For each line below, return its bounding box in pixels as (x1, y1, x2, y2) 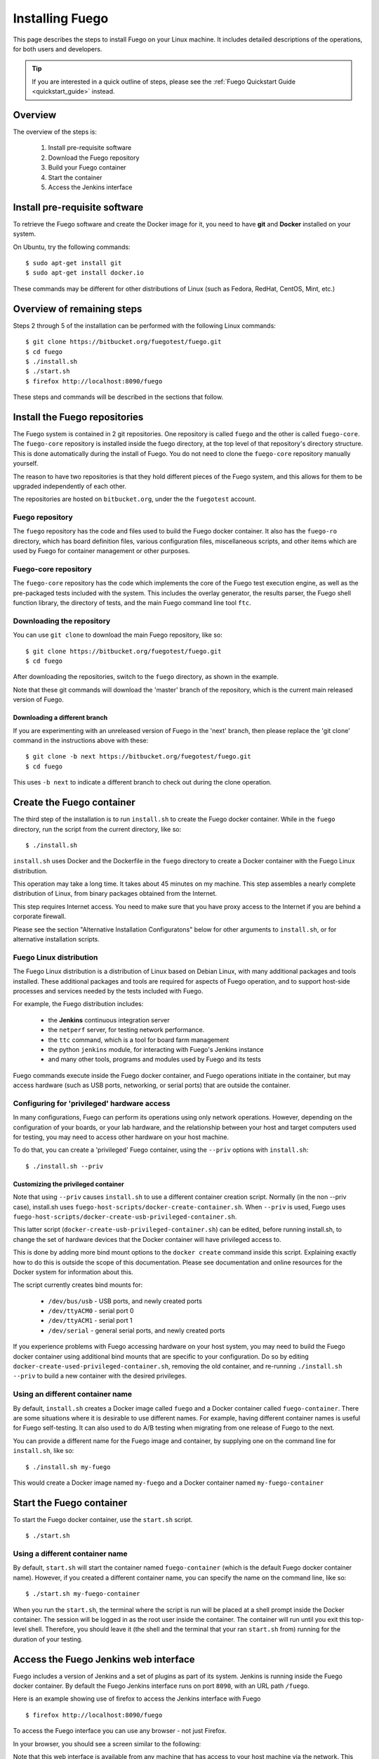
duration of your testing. (13, 1634, 84, 1643)
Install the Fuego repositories (13, 411, 144, 423)
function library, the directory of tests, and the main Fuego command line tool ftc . (13, 599, 252, 607)
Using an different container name (13, 1390, 133, 1399)
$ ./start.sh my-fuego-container (25, 1590, 140, 1598)
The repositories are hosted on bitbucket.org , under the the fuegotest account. (13, 495, 256, 503)
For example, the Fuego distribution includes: (13, 1000, 144, 1008)
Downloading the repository (13, 616, 111, 626)
